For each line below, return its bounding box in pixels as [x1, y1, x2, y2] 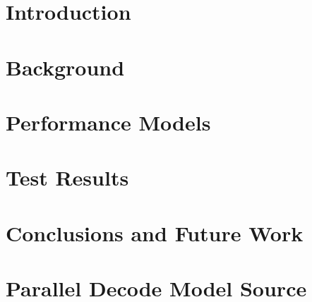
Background [6, 52, 125, 81]
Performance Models [6, 107, 211, 136]
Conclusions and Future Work [6, 218, 304, 247]
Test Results [6, 163, 129, 192]
